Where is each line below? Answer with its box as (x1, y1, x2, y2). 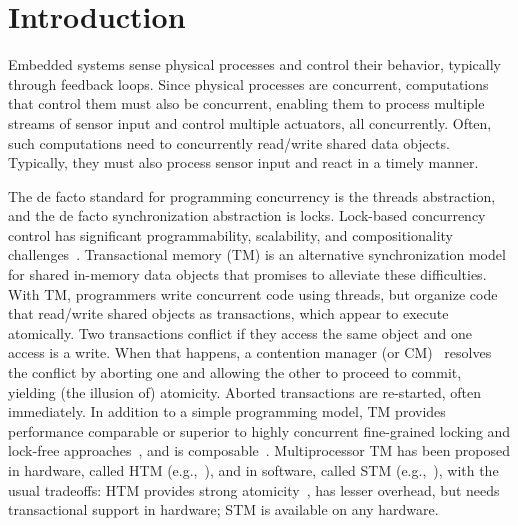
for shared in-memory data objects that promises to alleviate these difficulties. (8, 264, 487, 285)
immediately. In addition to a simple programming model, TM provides (8, 401, 446, 422)
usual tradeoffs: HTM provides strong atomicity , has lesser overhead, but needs (8, 479, 500, 500)
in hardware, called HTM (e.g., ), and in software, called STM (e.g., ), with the (8, 460, 499, 480)
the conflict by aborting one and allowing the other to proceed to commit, (8, 362, 462, 383)
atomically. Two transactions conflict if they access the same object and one (8, 322, 472, 343)
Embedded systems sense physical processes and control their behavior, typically (8, 54, 501, 75)
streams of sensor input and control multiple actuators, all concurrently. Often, (8, 112, 492, 133)
